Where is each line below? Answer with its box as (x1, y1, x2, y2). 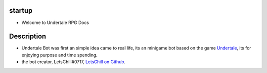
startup (9, 6, 33, 15)
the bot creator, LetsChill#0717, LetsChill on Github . (21, 59, 126, 65)
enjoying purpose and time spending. (21, 52, 98, 58)
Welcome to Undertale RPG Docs (21, 20, 89, 25)
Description (9, 32, 46, 41)
